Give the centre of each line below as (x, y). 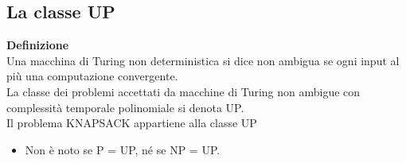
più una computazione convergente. (92, 76)
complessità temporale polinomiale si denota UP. (125, 107)
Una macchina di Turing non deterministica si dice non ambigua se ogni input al (203, 60)
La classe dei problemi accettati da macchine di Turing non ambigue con (183, 91)
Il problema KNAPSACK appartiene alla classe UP (132, 123)
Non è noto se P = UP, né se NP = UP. (123, 149)
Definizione (38, 45)
